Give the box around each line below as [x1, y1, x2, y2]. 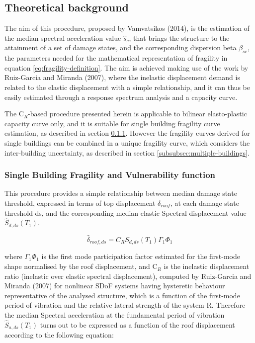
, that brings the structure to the [129, 32, 230, 43]
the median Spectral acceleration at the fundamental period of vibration [4, 310, 225, 320]
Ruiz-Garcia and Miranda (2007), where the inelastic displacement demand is [4, 72, 240, 83]
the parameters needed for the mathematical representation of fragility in [4, 53, 228, 63]
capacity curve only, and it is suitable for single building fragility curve [4, 118, 220, 128]
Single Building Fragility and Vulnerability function [4, 169, 216, 181]
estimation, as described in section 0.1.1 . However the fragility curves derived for [4, 128, 250, 138]
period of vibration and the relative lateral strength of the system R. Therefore [4, 300, 246, 310]
